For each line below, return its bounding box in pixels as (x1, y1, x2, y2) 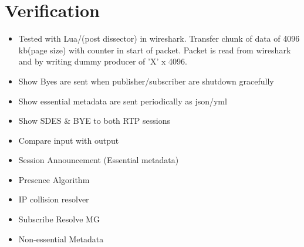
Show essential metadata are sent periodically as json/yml (18, 94, 227, 107)
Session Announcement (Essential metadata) (18, 154, 179, 166)
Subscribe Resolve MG (18, 213, 100, 225)
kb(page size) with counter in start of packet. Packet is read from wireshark (18, 43, 291, 56)
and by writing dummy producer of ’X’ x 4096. (18, 55, 187, 67)
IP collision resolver (18, 193, 89, 205)
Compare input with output (18, 134, 119, 146)
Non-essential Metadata (18, 232, 104, 245)
